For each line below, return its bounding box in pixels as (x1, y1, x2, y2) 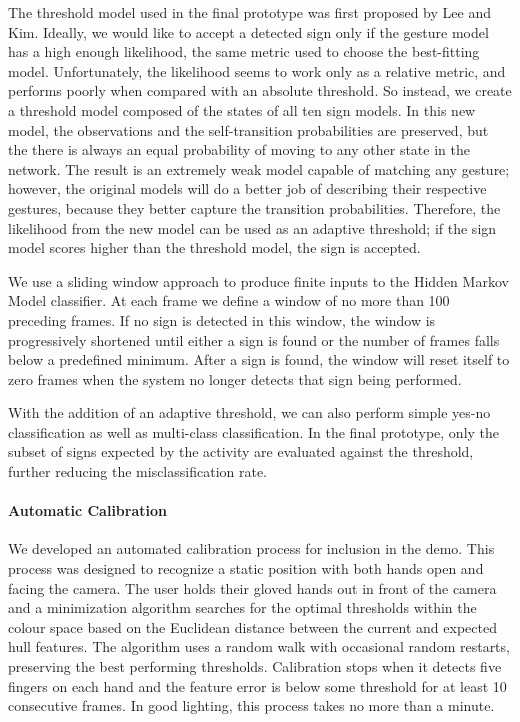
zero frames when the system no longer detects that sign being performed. (8, 368, 462, 389)
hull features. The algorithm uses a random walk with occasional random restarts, (8, 636, 510, 657)
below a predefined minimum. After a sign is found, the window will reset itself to (8, 349, 510, 370)
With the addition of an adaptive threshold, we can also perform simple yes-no (8, 402, 491, 423)
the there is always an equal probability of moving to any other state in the (8, 139, 470, 160)
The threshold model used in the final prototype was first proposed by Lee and (8, 2, 491, 22)
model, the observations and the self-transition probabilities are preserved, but (8, 119, 489, 140)
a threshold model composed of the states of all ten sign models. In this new (8, 99, 476, 120)
